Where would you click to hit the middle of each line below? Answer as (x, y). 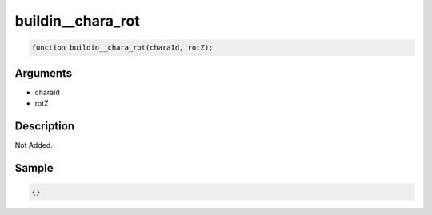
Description (45, 126)
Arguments (44, 73)
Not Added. (34, 145)
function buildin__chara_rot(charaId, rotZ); (122, 48)
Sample (34, 168)
